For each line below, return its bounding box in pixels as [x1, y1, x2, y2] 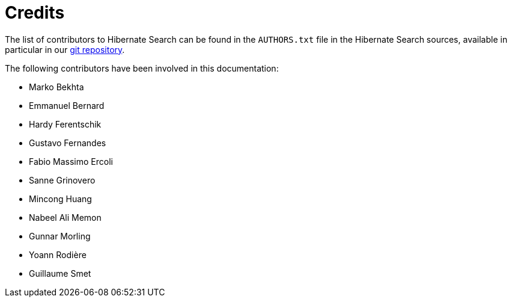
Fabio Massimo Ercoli [29, 156, 113, 167]
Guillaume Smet [29, 268, 91, 279]
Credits [5, 2, 65, 23]
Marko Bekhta [29, 81, 84, 92]
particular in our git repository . [5, 44, 125, 55]
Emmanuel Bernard [29, 100, 105, 111]
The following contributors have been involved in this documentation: [5, 63, 279, 73]
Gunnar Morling [29, 230, 91, 241]
